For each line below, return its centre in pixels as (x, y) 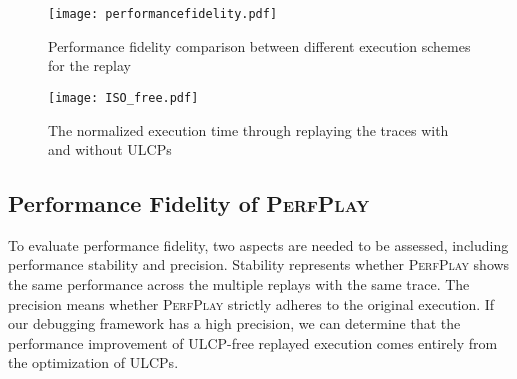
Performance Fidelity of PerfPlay (189, 203)
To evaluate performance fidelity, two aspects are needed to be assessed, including (258, 244)
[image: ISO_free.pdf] (123, 97)
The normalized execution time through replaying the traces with (248, 129)
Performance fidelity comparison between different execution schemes (259, 45)
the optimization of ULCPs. (93, 362)
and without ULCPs (110, 149)
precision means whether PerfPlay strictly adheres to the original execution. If (251, 303)
